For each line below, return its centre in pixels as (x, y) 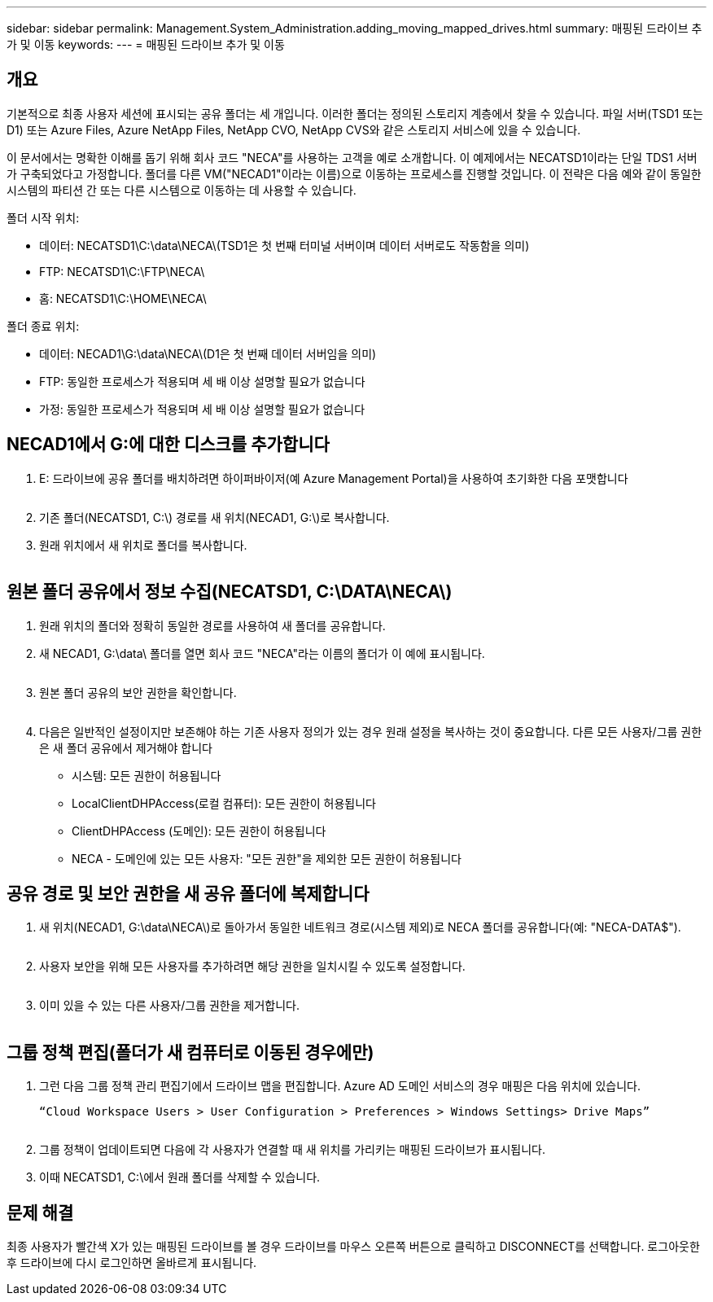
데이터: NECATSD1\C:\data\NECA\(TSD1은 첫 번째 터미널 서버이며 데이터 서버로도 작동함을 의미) (284, 245)
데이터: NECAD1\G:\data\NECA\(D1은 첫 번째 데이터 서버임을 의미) (208, 353)
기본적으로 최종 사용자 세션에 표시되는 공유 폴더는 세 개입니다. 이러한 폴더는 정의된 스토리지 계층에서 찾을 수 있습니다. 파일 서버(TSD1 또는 (355, 113)
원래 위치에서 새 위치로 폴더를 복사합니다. (143, 545)
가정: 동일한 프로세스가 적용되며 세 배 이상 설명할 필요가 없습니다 (202, 409)
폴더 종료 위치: (43, 326)
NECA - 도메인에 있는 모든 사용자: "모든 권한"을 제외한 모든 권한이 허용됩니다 (267, 858)
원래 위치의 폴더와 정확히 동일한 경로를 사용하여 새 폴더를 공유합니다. (212, 625)
